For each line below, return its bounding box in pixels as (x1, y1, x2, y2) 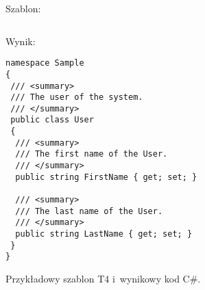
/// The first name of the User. (15, 149, 168, 159)
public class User (10, 115, 94, 125)
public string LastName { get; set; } (15, 229, 193, 239)
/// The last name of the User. (15, 206, 163, 216)
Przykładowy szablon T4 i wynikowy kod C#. (5, 272, 201, 285)
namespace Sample (5, 58, 84, 68)
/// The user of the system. (10, 92, 143, 103)
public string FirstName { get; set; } (15, 172, 197, 182)
